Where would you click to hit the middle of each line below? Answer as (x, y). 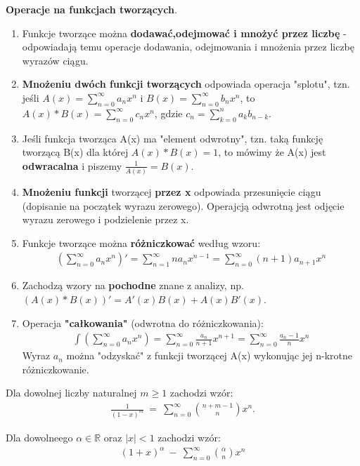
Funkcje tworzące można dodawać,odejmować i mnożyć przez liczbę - (184, 33)
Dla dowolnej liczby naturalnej (71, 393)
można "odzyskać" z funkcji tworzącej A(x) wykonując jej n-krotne (210, 355)
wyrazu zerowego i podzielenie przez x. (105, 219)
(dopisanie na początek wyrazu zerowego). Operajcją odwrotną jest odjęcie (183, 205)
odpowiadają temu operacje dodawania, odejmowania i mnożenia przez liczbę (188, 47)
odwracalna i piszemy (72, 165)
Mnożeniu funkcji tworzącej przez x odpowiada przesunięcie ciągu (172, 192)
